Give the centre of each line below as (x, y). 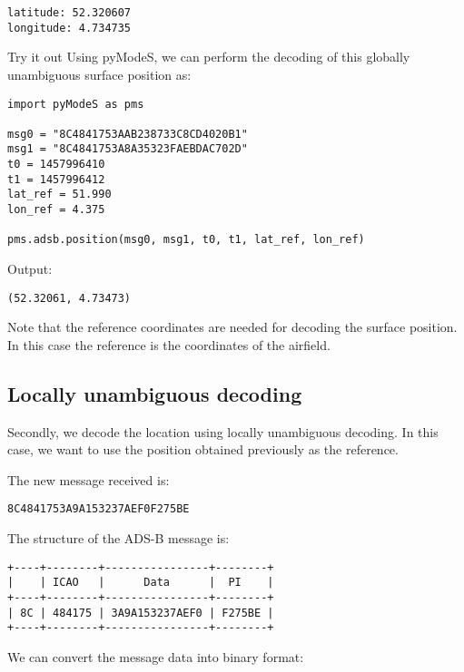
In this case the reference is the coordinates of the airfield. (169, 344)
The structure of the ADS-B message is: (118, 538)
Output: (30, 269)
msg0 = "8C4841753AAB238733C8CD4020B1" (128, 134)
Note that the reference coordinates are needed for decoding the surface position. (232, 327)
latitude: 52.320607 (69, 13)
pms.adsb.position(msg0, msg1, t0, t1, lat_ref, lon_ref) (186, 240)
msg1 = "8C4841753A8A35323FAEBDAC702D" (128, 149)
